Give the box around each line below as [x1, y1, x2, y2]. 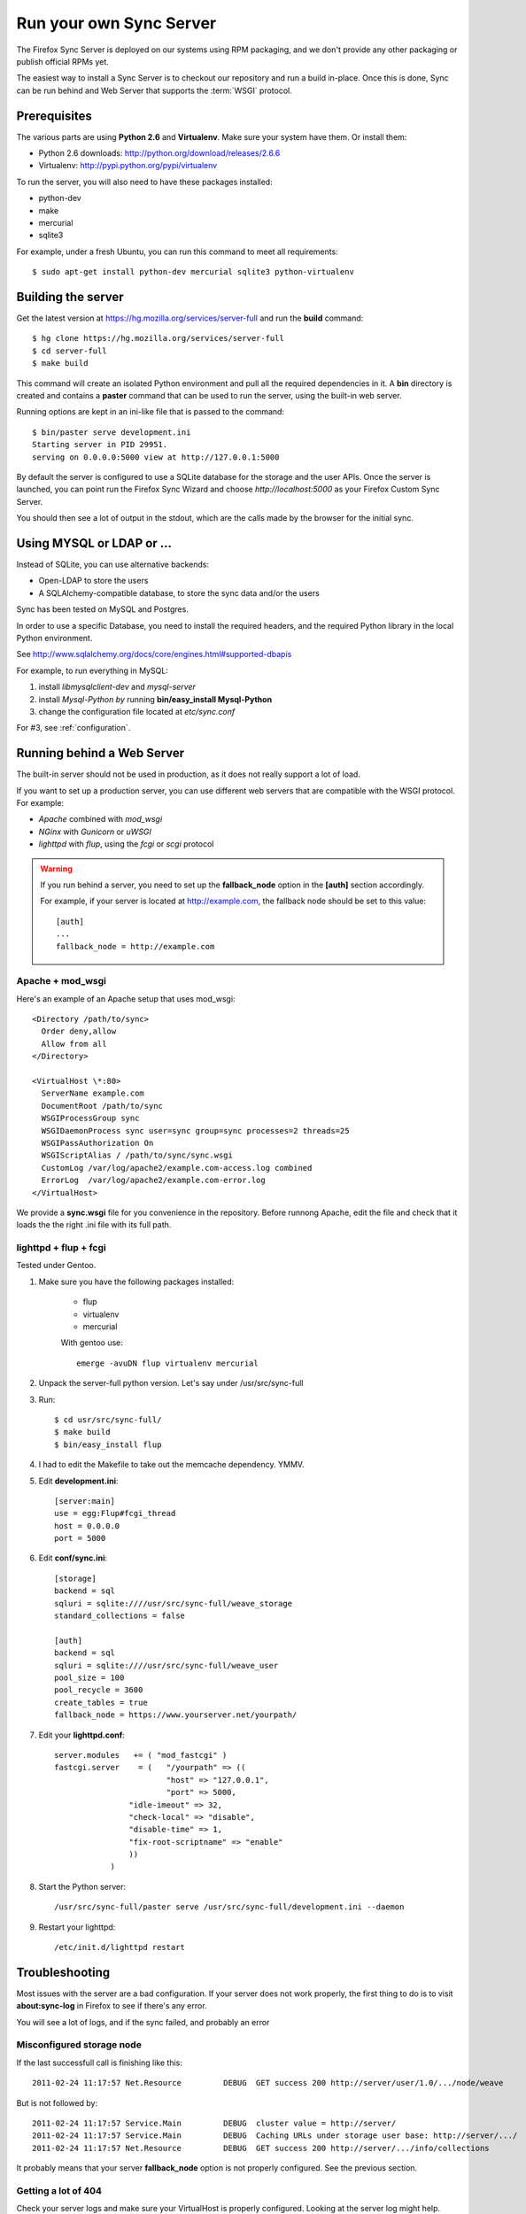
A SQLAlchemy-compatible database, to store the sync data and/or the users [38, 587, 321, 598]
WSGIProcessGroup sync [41, 1113, 140, 1124]
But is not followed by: [16, 2097, 98, 2108]
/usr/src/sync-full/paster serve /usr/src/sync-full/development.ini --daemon [54, 1902, 405, 1912]
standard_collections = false [54, 1611, 186, 1621]
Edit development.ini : [38, 1475, 119, 1486]
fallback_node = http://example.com [56, 941, 215, 951]
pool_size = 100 [54, 1673, 125, 1683]
